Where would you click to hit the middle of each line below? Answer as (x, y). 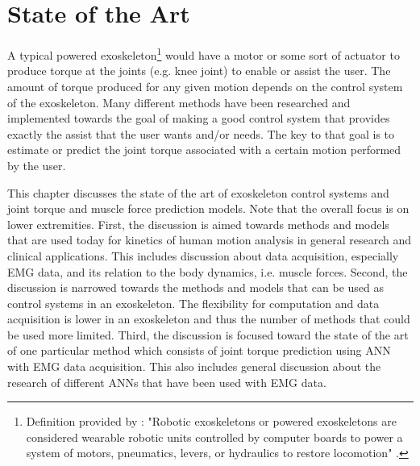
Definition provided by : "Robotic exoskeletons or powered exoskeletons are (211, 421)
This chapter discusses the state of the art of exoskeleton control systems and (198, 192)
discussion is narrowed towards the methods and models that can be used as (196, 287)
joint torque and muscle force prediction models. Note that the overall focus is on (208, 208)
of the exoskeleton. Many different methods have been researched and (179, 102)
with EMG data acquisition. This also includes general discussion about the (194, 366)
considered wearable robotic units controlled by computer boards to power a (214, 437)
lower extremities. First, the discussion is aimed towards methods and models (198, 224)
